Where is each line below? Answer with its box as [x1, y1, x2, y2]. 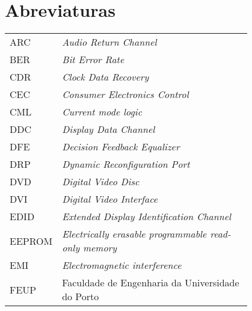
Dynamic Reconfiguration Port [62, 157, 190, 171]
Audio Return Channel [62, 35, 157, 49]
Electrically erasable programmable [62, 227, 207, 241]
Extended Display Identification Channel [62, 209, 232, 224]
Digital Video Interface [62, 192, 158, 206]
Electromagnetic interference [62, 258, 182, 273]
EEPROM [10, 233, 53, 248]
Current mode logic [62, 105, 143, 119]
